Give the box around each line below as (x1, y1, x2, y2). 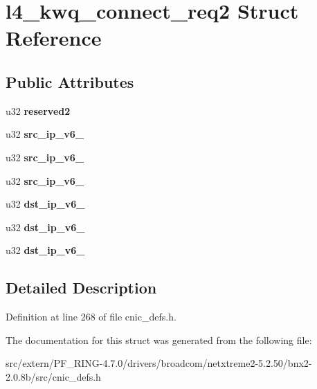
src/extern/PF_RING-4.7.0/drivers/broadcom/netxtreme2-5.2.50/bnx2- (6, 356, 312, 370)
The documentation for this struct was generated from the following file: (6, 332, 312, 347)
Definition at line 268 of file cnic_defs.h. (6, 309, 176, 324)
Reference (6, 24, 102, 52)
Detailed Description (6, 277, 157, 298)
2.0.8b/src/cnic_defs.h (6, 369, 101, 383)
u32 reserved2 (6, 103, 71, 118)
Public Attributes (6, 71, 134, 92)
